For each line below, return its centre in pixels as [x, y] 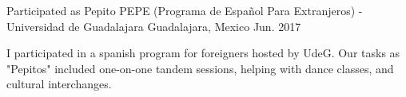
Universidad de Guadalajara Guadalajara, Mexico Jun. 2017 [154, 26]
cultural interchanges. [59, 84]
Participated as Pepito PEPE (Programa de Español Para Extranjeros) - [185, 10]
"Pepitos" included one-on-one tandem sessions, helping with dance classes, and [200, 68]
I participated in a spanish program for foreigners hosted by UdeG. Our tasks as [203, 53]
